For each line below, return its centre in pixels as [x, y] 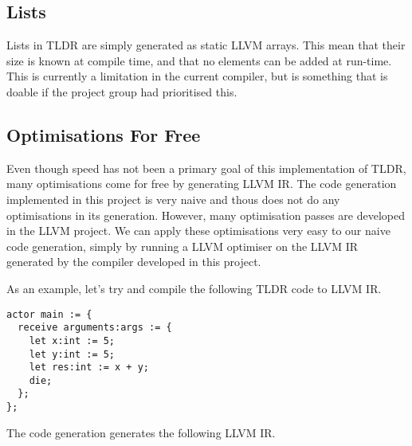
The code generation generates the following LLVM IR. [141, 432]
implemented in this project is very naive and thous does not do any [173, 199]
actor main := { [49, 314]
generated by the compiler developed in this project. [134, 262]
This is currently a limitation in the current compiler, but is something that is [197, 76]
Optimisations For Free [104, 134]
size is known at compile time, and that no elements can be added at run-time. [199, 60]
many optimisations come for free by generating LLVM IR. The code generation [202, 184]
